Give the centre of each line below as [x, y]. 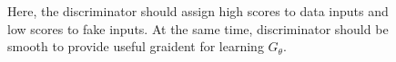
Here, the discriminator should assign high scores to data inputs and [198, 11]
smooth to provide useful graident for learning [136, 46]
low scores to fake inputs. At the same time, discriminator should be [198, 28]
